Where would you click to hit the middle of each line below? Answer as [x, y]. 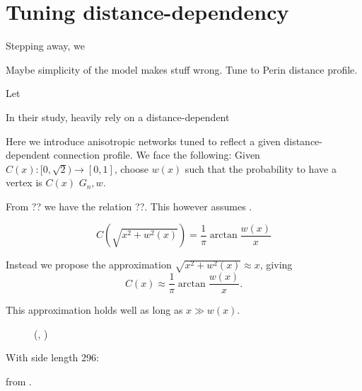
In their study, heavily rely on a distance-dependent [118, 117]
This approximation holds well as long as [94, 310]
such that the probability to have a [261, 168]
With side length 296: [52, 357]
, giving [276, 265]
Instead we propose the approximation [89, 265]
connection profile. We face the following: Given [157, 155]
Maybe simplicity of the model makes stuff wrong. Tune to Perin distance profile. [182, 69]
